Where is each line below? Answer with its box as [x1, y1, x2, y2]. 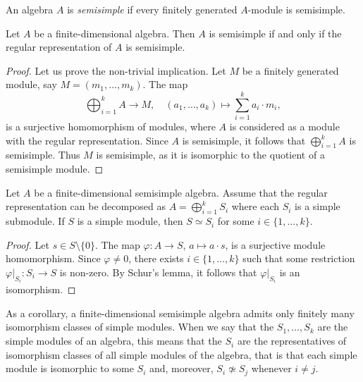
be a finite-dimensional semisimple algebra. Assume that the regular [34, 185, 328, 199]
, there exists [128, 251, 184, 266]
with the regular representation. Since [6, 133, 168, 147]
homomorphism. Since [6, 251, 101, 266]
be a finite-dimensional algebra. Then [34, 25, 195, 40]
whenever [251, 361, 292, 376]
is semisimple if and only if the [209, 25, 342, 40]
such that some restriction [242, 251, 355, 266]
